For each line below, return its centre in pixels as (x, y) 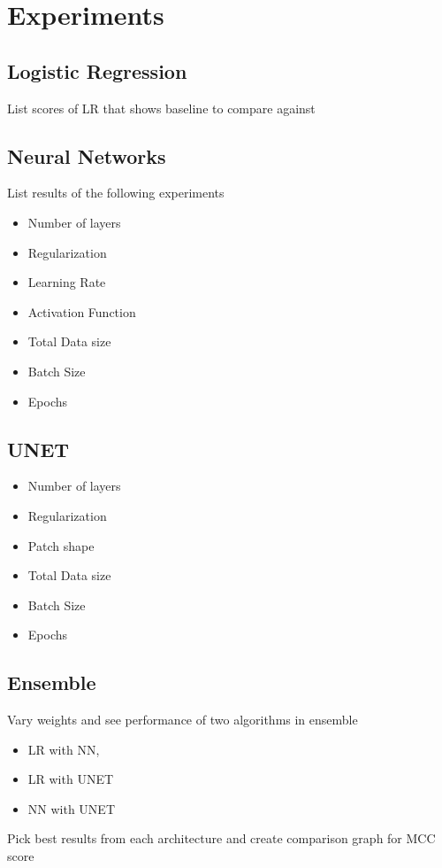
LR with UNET (71, 779)
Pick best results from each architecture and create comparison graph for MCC (221, 838)
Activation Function (82, 311)
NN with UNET (71, 808)
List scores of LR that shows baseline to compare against (161, 108)
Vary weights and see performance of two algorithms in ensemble (183, 720)
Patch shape (61, 545)
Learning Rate (67, 282)
